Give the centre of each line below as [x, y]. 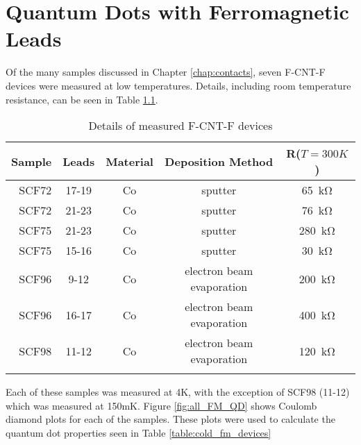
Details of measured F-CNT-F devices [180, 126]
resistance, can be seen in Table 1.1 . [82, 99]
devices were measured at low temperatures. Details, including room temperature [178, 85]
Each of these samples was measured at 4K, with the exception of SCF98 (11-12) [178, 392]
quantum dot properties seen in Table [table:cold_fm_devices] [138, 432]
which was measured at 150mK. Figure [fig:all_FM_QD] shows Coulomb [161, 405]
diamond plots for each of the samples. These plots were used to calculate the [170, 419]
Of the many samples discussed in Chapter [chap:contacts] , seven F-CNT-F [166, 72]
